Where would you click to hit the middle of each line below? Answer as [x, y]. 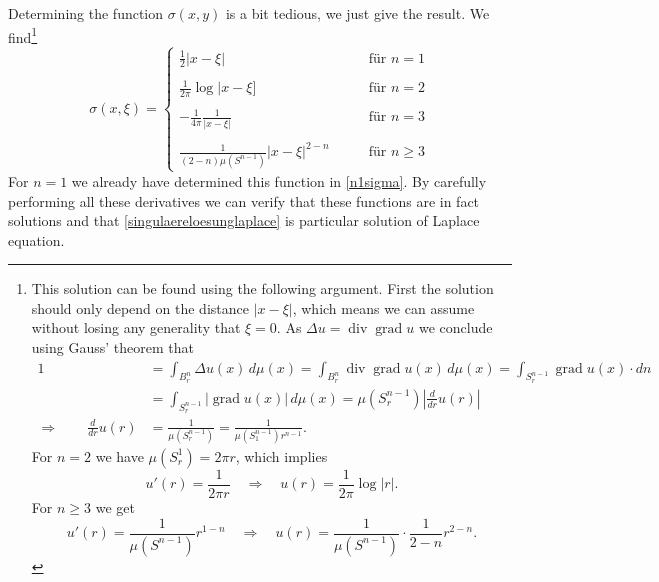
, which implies [281, 455]
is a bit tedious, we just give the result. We [357, 13]
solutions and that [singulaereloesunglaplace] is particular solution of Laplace [244, 220]
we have [119, 455]
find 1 [23, 35]
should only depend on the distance [140, 307]
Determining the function [86, 13]
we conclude [455, 327]
